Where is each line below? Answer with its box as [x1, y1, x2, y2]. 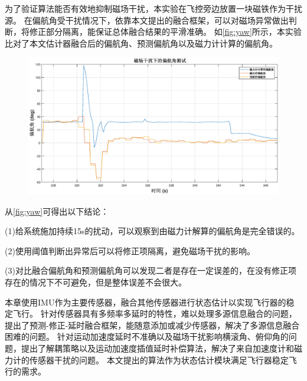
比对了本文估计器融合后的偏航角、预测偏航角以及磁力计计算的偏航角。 [5, 37, 277, 49]
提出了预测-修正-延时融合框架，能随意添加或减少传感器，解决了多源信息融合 [5, 318, 300, 331]
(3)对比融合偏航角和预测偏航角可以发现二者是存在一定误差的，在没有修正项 [5, 264, 296, 277]
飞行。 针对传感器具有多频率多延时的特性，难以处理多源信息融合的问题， [12, 307, 297, 320]
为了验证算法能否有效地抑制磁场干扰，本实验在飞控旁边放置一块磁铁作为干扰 [5, 2, 302, 14]
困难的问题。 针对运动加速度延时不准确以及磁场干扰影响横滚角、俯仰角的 [5, 330, 289, 343]
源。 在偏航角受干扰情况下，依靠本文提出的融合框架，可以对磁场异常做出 [5, 14, 289, 26]
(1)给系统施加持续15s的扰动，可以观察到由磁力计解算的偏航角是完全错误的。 [5, 225, 300, 237]
